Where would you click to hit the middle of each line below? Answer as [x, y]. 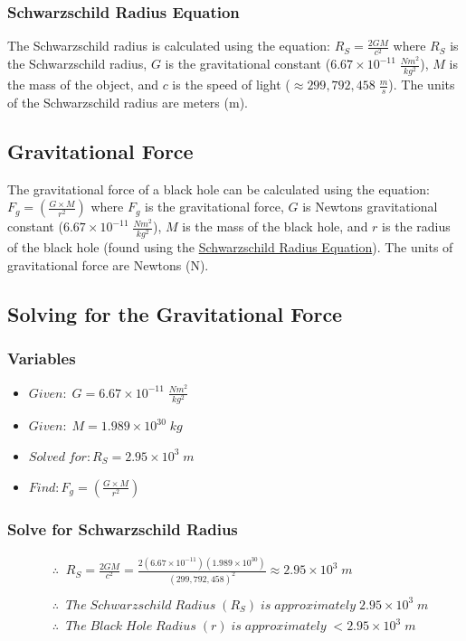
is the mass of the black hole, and [275, 226]
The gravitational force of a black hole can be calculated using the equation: [219, 189]
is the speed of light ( [231, 85]
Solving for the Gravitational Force [175, 313]
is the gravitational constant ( [248, 64]
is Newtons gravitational [370, 207]
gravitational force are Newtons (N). [108, 264]
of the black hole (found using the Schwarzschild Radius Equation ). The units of [230, 247]
